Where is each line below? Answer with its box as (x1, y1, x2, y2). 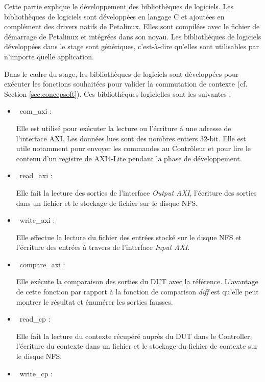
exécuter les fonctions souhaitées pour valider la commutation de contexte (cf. (4, 78, 248, 89)
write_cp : (19, 368, 53, 378)
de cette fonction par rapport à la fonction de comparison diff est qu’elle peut (16, 286, 259, 297)
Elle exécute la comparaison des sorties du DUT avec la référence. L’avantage (16, 276, 258, 287)
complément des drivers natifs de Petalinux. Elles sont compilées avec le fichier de (4, 21, 260, 32)
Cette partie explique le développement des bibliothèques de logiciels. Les (4, 1, 233, 11)
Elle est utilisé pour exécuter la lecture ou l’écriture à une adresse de (16, 122, 231, 133)
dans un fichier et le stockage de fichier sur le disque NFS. (16, 197, 198, 208)
